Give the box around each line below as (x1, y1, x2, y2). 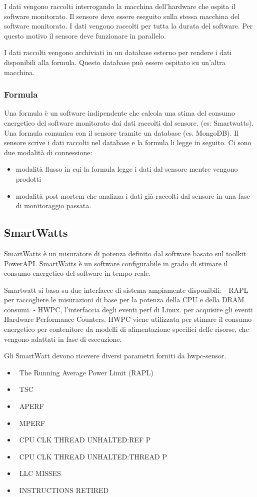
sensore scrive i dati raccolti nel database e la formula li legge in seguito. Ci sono (4, 137, 251, 148)
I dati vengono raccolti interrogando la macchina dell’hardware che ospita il (4, 1, 235, 11)
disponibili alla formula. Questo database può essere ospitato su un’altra (4, 57, 225, 67)
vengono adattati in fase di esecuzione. (4, 333, 122, 344)
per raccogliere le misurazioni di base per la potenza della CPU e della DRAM (4, 294, 244, 305)
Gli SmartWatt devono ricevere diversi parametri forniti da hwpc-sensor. (4, 350, 226, 361)
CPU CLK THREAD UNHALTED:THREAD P (19, 451, 167, 461)
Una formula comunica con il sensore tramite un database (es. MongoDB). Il (4, 127, 239, 138)
